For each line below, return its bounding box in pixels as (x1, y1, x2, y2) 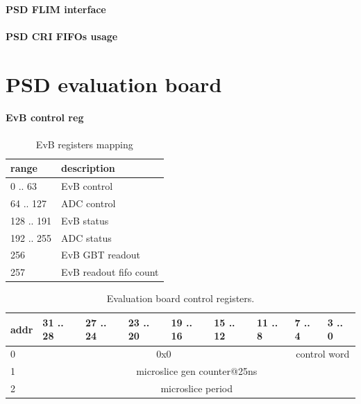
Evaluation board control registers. (106, 291, 255, 306)
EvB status (61, 213, 109, 227)
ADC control (61, 195, 116, 210)
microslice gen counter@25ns (136, 364, 258, 378)
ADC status (61, 230, 112, 245)
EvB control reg (6, 110, 84, 125)
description (61, 161, 115, 175)
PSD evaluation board (6, 69, 222, 98)
